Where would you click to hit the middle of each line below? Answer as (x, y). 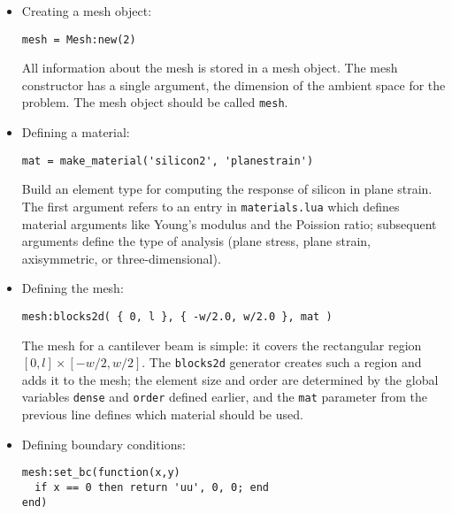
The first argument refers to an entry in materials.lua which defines (211, 206)
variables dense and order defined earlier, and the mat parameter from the (224, 397)
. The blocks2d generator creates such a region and (282, 362)
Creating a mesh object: (87, 11)
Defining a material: (76, 132)
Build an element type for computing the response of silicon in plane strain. (227, 189)
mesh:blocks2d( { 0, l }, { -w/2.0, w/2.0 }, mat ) (177, 316)
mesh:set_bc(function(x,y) (101, 473)
